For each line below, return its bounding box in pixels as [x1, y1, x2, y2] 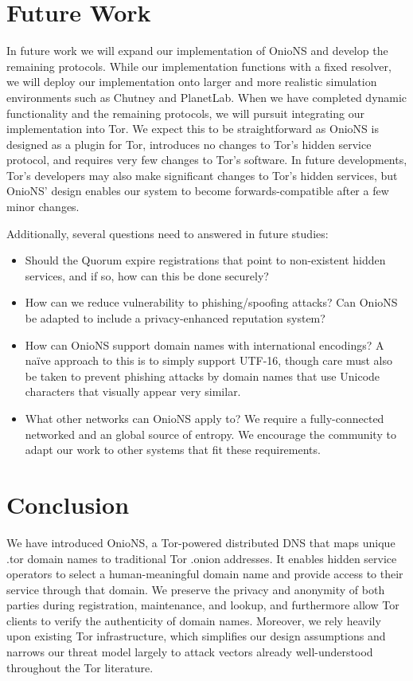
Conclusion [6, 487, 130, 520]
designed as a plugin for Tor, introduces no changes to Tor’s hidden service [6, 135, 372, 152]
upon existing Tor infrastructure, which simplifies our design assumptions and [6, 628, 386, 644]
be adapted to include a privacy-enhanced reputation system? [25, 310, 325, 327]
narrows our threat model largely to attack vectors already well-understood [6, 644, 373, 660]
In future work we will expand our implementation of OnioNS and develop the [6, 42, 388, 59]
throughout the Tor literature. [6, 659, 154, 675]
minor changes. [6, 198, 80, 215]
